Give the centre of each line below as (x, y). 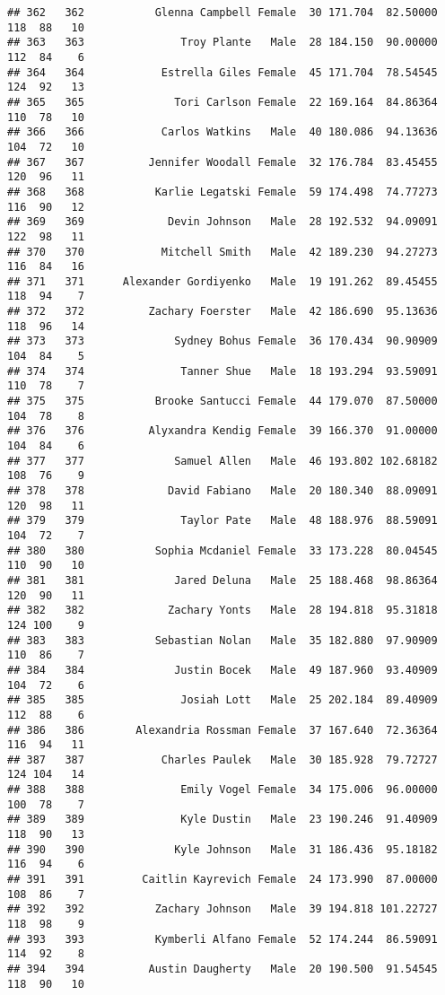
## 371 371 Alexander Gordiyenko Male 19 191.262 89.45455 (222, 281)
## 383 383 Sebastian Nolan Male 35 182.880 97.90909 (222, 640)
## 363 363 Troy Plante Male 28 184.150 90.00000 (222, 43)
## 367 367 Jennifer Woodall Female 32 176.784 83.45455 (222, 162)
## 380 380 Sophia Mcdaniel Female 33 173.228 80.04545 (222, 550)
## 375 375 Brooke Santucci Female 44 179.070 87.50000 (222, 401)
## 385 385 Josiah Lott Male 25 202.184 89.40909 (222, 700)
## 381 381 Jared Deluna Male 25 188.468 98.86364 (222, 580)
